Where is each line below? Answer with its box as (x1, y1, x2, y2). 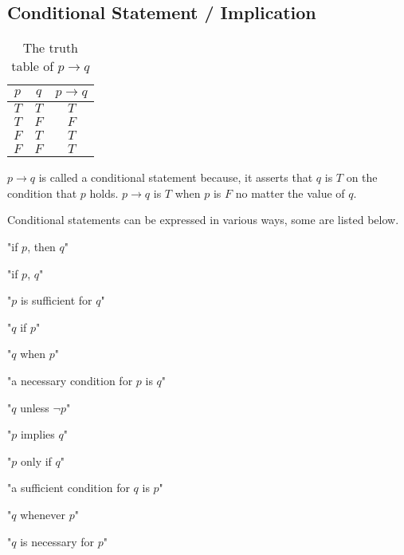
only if (20, 452, 52, 469)
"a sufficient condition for (7, 479, 130, 496)
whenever (20, 506, 65, 522)
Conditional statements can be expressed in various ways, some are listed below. (7, 211, 399, 228)
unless (20, 399, 49, 415)
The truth (22, 38, 79, 57)
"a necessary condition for (7, 372, 133, 388)
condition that (7, 184, 77, 201)
